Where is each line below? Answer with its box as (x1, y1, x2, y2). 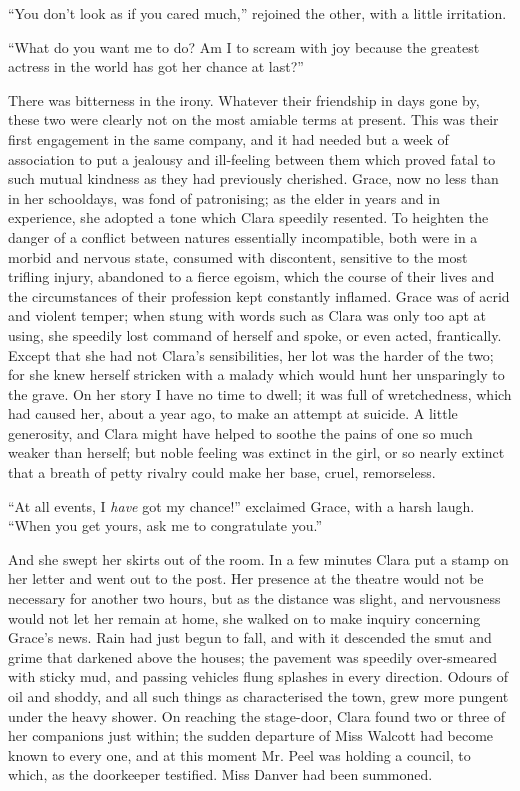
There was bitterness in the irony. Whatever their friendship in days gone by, (8, 89, 480, 110)
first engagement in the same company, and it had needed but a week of (8, 128, 449, 149)
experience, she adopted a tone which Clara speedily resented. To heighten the (8, 207, 489, 228)
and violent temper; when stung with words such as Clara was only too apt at (8, 305, 487, 326)
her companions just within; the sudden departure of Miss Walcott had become (8, 725, 494, 746)
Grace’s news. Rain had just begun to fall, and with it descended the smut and (8, 627, 492, 648)
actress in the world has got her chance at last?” (8, 56, 304, 77)
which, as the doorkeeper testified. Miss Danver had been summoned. (8, 764, 433, 785)
